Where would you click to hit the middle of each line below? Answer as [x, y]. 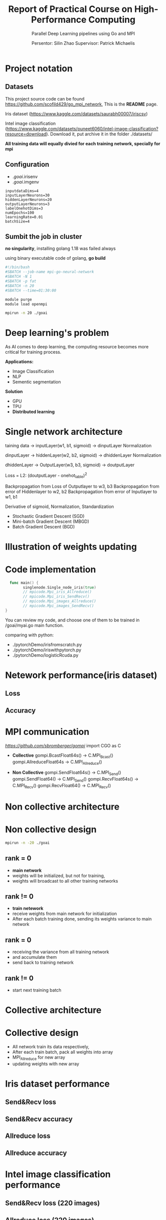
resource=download [26, 134]
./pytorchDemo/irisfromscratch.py [47, 644]
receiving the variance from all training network [61, 952]
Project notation [39, 68]
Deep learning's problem [57, 333]
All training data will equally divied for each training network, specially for [83, 143]
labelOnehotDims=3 [24, 208]
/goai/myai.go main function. [34, 625]
